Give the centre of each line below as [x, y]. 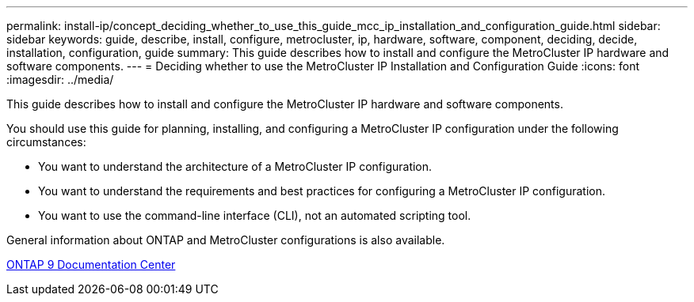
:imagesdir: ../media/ [60, 79]
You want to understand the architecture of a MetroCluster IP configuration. [235, 166]
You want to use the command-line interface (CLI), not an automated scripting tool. [255, 215]
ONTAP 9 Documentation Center [91, 264]
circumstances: [46, 142]
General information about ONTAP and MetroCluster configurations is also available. [226, 240]
